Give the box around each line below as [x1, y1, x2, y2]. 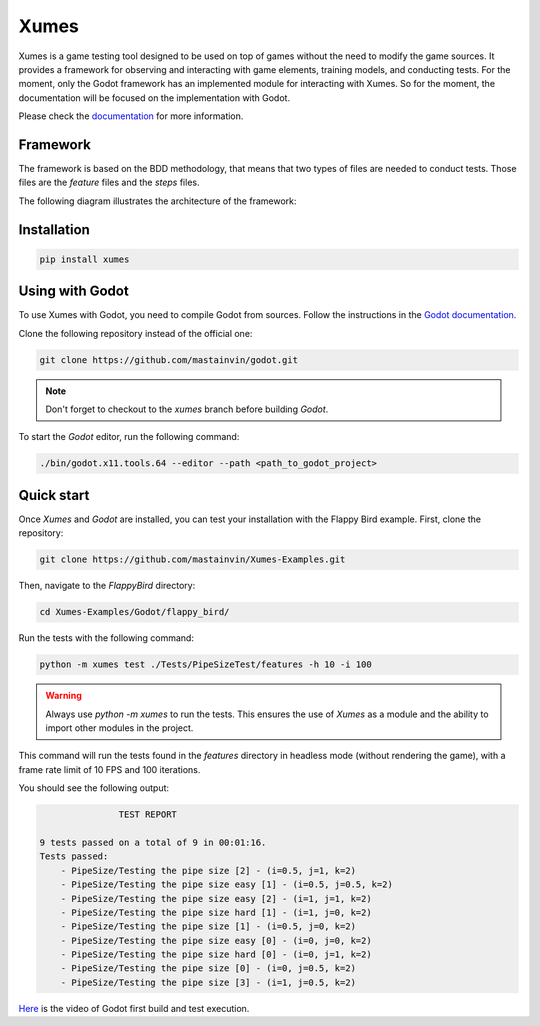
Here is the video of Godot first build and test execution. [18, 1002, 250, 1014]
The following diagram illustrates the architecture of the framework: [18, 195, 297, 207]
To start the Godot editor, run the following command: [18, 431, 240, 443]
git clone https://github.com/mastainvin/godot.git [39, 354, 299, 365]
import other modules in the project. [45, 722, 194, 734]
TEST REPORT [118, 809, 177, 820]
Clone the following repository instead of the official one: [18, 327, 253, 339]
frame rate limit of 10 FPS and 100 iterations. [18, 763, 201, 775]
